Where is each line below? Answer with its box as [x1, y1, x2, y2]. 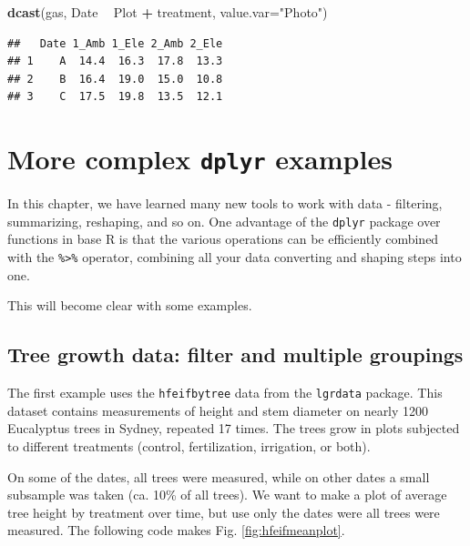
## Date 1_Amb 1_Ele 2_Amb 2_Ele [7, 36, 223, 50]
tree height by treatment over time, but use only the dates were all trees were [7, 502, 440, 521]
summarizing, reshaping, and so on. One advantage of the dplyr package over [7, 211, 441, 230]
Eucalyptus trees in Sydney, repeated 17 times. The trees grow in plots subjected [7, 419, 460, 438]
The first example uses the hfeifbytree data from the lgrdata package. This [7, 383, 443, 402]
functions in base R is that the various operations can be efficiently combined [7, 229, 439, 248]
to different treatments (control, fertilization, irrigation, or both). [7, 436, 371, 455]
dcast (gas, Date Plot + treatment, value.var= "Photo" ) [7, 3, 328, 21]
